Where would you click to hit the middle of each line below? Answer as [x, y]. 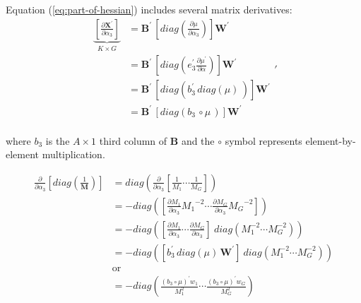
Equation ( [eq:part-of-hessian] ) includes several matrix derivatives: [149, 9]
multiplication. [73, 154]
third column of [133, 140]
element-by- [331, 140]
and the [198, 140]
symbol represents [264, 140]
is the [58, 140]
